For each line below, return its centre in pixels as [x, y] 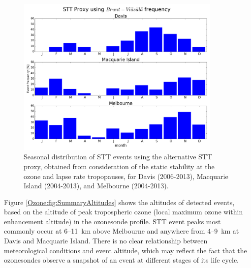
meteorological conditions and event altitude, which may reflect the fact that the [125, 250]
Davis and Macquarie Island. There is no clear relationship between [106, 241]
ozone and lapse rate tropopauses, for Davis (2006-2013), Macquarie [126, 176]
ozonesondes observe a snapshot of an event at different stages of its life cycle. [122, 260]
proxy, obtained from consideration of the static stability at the [119, 166]
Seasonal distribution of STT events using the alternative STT [118, 157]
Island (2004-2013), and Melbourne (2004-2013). [96, 186]
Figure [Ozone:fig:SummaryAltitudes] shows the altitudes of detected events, [119, 202]
